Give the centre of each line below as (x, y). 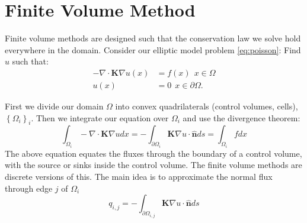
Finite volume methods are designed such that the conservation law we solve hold (153, 38)
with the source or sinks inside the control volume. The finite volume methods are (153, 165)
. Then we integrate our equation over (100, 117)
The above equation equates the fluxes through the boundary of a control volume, (153, 153)
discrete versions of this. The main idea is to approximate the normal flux (139, 176)
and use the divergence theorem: (242, 117)
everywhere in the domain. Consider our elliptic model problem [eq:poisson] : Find (153, 49)
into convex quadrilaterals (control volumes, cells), (207, 106)
